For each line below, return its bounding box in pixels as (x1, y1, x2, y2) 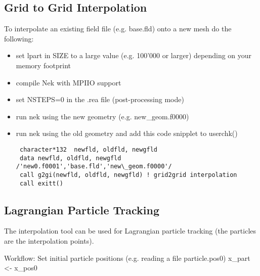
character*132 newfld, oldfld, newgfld (19, 146, 158, 153)
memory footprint (16, 60, 71, 70)
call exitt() (19, 179, 63, 187)
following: (4, 33, 34, 43)
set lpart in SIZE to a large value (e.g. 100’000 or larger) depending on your (16, 50, 252, 61)
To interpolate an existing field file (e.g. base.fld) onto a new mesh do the (4, 23, 232, 34)
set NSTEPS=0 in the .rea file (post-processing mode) (16, 94, 184, 105)
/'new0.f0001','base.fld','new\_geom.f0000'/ (16, 163, 172, 170)
